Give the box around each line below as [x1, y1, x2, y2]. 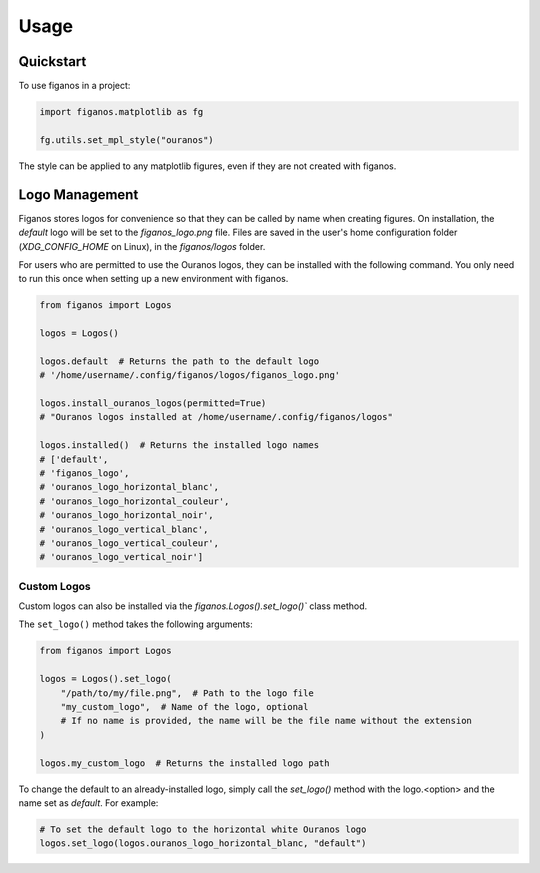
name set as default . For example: [18, 796, 159, 809]
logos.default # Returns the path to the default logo [39, 355, 320, 367]
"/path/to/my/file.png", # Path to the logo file [60, 687, 314, 699]
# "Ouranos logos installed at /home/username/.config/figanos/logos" [39, 411, 394, 423]
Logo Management [18, 186, 139, 203]
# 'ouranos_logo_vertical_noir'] [39, 551, 204, 563]
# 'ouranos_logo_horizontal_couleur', [39, 495, 230, 507]
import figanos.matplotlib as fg [39, 106, 204, 118]
